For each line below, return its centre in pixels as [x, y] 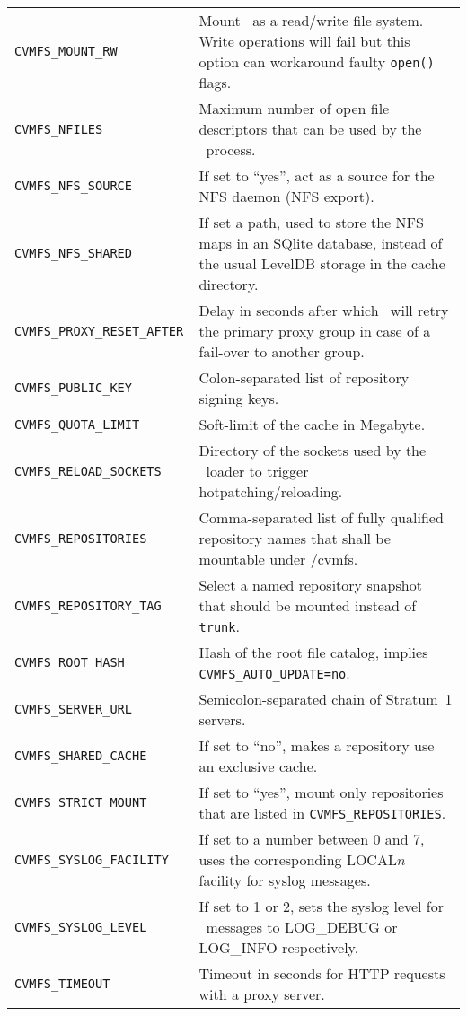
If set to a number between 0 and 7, [312, 839]
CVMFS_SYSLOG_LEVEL [81, 927]
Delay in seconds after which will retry [324, 310]
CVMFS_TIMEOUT [62, 984]
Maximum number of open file [294, 108]
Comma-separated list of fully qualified [321, 517]
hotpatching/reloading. [271, 491]
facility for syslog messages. [285, 880]
